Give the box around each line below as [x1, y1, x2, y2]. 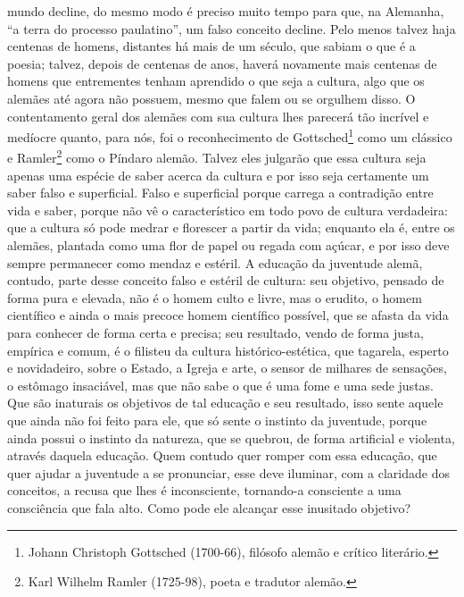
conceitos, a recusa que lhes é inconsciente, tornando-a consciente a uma [7, 481, 402, 500]
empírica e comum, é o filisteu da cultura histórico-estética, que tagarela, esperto [7, 341, 449, 359]
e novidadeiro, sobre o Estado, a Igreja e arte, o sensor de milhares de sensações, [7, 358, 447, 377]
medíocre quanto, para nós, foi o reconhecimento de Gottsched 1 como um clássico [7, 125, 452, 146]
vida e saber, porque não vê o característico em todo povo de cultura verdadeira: [7, 200, 448, 219]
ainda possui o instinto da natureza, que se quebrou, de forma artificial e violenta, [7, 428, 455, 447]
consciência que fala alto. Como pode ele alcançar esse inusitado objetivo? [7, 498, 411, 517]
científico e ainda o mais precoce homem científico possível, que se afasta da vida [7, 306, 449, 324]
